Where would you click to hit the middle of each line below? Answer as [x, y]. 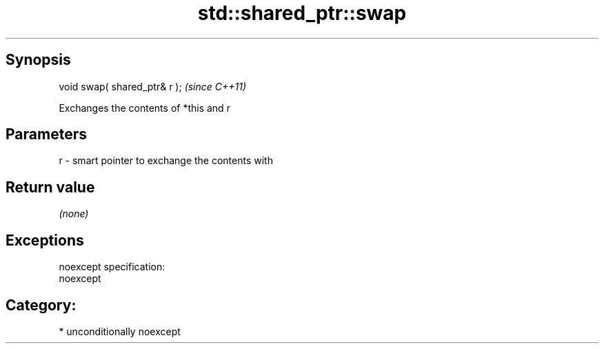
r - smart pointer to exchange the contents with [166, 161]
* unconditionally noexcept [120, 331]
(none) [74, 214]
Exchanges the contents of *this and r [144, 108]
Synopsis [38, 60]
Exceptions [45, 240]
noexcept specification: [112, 267]
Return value [50, 187]
